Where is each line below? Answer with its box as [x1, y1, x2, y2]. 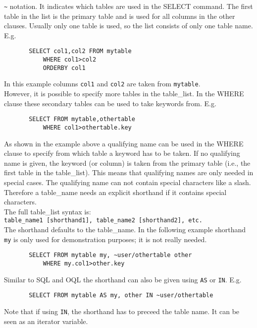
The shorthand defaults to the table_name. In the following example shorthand [4, 224, 246, 234]
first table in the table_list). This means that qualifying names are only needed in [4, 167, 254, 178]
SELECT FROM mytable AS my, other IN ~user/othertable [29, 292, 213, 299]
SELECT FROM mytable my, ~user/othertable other [29, 252, 192, 259]
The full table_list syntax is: [4, 206, 91, 216]
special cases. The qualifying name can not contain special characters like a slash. [4, 177, 251, 187]
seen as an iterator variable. [4, 316, 88, 326]
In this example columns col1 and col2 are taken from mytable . [4, 78, 201, 89]
